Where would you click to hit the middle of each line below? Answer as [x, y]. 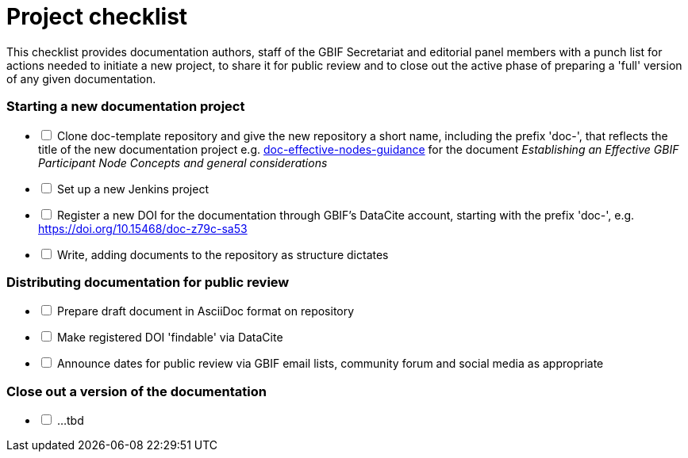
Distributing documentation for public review [148, 282]
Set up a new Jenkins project [133, 189]
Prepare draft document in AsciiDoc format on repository [206, 311]
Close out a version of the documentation [136, 391]
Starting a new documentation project [126, 107]
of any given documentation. [81, 78]
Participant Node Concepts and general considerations [183, 162]
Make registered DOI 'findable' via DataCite [170, 338]
